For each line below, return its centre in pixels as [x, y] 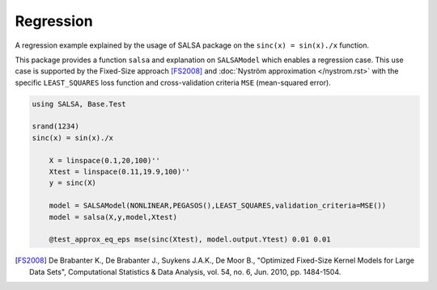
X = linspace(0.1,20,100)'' [105, 160]
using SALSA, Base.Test [79, 104]
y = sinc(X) [73, 183]
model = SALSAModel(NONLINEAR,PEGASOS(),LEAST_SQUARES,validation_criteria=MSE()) [218, 206]
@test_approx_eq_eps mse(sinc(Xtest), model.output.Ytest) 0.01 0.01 [190, 240]
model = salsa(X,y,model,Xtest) [113, 217]
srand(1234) [56, 126]
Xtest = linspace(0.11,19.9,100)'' [119, 172]
